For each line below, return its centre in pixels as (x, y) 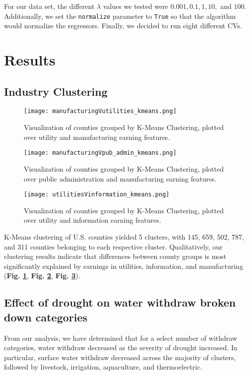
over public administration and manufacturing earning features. (120, 178)
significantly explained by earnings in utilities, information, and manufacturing (124, 266)
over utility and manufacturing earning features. (97, 137)
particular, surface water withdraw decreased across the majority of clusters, (120, 357)
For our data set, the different (49, 6)
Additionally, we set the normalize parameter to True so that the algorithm (120, 16)
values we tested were (136, 6)
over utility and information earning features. (93, 220)
